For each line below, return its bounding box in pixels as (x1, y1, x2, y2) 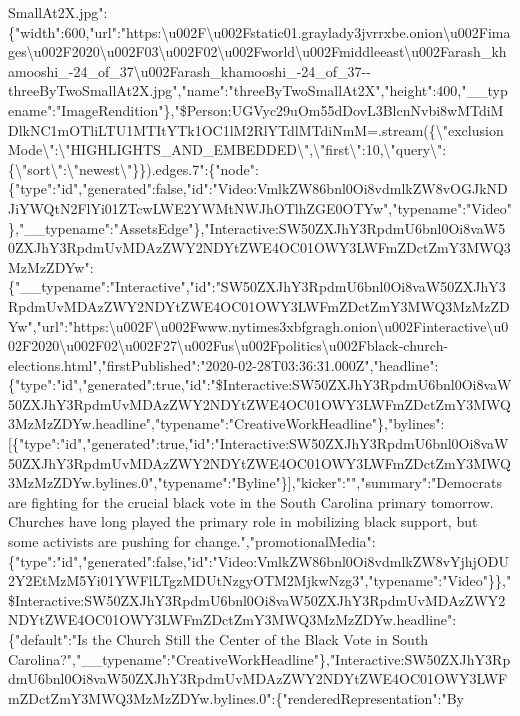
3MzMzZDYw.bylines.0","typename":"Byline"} (8, 472, 288, 493)
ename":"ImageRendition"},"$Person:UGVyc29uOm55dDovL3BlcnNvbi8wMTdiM (8, 99, 504, 120)
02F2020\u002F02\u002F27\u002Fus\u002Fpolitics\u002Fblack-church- (8, 335, 449, 356)
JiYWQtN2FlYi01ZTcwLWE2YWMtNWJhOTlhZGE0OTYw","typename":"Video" (8, 197, 512, 218)
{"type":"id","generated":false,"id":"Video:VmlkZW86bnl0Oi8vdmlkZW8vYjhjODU (8, 550, 509, 571)
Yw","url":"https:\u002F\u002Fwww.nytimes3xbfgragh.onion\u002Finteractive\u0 (8, 315, 509, 336)
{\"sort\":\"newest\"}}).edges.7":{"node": (8, 158, 259, 179)
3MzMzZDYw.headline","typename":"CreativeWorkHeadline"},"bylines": (8, 413, 445, 434)
